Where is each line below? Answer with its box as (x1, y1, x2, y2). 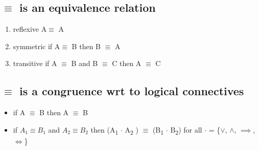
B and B (71, 58, 98, 69)
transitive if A (13, 58, 57, 69)
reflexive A (13, 24, 47, 34)
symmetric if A (13, 40, 60, 51)
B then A (39, 107, 69, 118)
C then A (112, 58, 142, 69)
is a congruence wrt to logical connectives (19, 83, 244, 99)
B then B (72, 40, 101, 51)
